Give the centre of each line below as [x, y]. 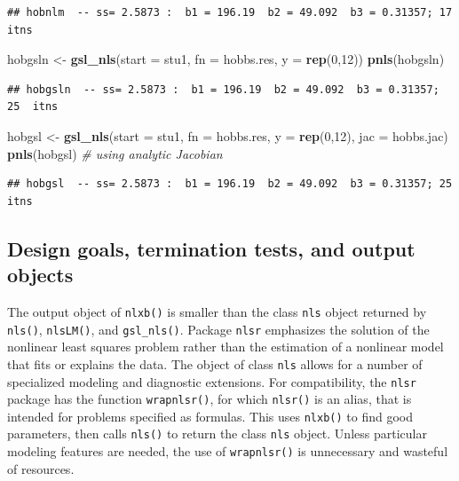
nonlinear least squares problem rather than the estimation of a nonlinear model [226, 347]
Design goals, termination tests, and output [211, 248]
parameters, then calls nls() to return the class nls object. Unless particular [217, 434]
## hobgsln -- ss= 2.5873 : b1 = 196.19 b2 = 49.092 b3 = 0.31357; [223, 89]
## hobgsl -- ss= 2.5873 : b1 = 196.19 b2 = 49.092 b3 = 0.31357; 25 [230, 184]
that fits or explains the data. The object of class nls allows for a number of [215, 363]
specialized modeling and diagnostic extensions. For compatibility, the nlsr [212, 381]
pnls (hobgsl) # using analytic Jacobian [115, 153]
